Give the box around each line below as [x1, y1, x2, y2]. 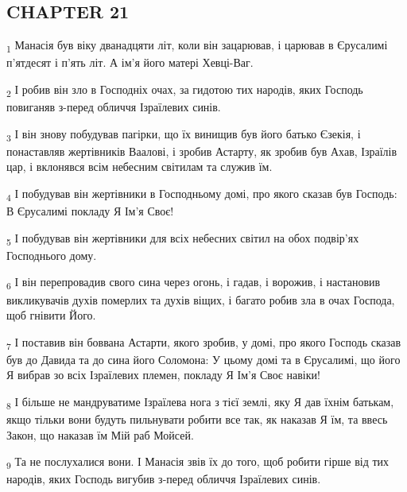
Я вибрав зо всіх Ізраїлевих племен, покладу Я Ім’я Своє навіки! [6, 366, 320, 383]
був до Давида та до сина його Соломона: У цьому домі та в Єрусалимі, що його [6, 351, 401, 367]
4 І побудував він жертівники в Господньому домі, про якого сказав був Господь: [6, 184, 397, 203]
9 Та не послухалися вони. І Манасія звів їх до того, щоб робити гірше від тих [6, 453, 390, 472]
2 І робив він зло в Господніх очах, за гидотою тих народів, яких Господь [6, 80, 363, 99]
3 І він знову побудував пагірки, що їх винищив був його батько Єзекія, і [6, 125, 361, 144]
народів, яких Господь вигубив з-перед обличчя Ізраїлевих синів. [6, 471, 321, 487]
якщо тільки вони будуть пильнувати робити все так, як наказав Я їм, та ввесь [6, 411, 388, 428]
